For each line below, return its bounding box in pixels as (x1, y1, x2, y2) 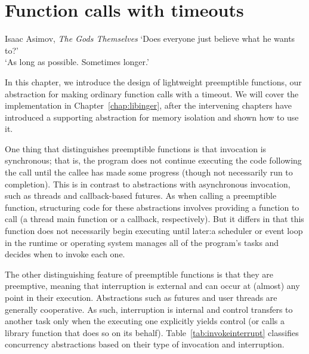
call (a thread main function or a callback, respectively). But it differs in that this (5, 213, 304, 225)
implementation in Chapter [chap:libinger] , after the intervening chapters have (5, 99, 292, 112)
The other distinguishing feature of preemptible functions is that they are (5, 267, 274, 280)
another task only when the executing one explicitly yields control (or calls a (5, 315, 285, 327)
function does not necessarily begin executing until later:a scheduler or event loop (5, 224, 303, 237)
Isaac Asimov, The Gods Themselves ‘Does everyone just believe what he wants (5, 32, 295, 45)
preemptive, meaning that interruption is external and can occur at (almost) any (5, 279, 300, 292)
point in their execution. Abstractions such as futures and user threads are (5, 291, 277, 303)
